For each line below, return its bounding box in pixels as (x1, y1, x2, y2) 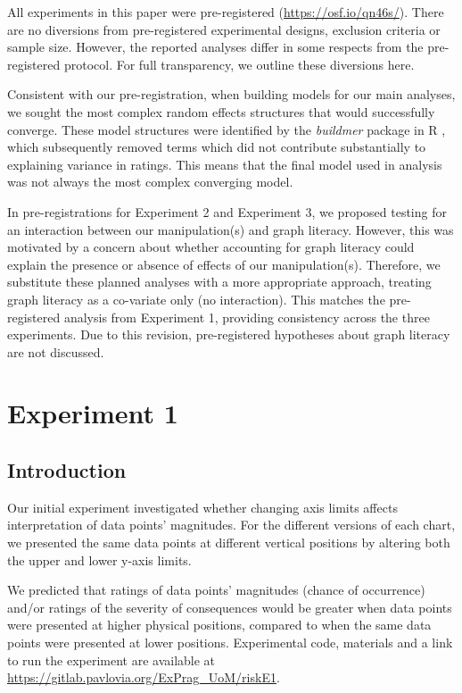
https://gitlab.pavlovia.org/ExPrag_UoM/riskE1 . (7, 668, 280, 687)
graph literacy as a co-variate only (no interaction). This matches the (7, 289, 385, 308)
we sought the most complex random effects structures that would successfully (7, 102, 435, 121)
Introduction (7, 456, 127, 484)
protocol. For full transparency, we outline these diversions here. (63, 54, 415, 73)
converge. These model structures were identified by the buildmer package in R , (7, 120, 446, 138)
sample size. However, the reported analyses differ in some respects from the (7, 38, 424, 56)
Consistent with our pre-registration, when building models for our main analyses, (7, 85, 456, 104)
